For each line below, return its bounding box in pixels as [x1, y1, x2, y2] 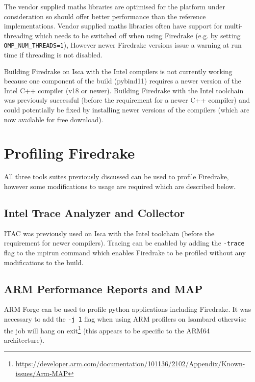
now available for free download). [4, 114, 103, 124]
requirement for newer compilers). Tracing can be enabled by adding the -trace [4, 238, 245, 248]
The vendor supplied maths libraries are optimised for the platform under [4, 1, 225, 11]
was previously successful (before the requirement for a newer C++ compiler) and [4, 95, 250, 105]
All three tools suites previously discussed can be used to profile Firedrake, [4, 171, 229, 182]
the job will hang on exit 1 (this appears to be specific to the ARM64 [4, 324, 210, 335]
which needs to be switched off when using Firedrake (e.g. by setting [35, 30, 241, 40]
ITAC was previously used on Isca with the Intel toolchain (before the [4, 228, 214, 238]
